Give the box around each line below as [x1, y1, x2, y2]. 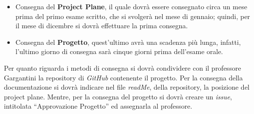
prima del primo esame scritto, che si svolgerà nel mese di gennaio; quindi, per [15, 11, 250, 21]
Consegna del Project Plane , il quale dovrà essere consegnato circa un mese [15, 1, 247, 11]
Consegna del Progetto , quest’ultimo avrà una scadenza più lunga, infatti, [15, 37, 241, 47]
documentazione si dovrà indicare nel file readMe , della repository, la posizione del [4, 82, 250, 92]
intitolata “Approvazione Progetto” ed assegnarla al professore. [4, 101, 192, 111]
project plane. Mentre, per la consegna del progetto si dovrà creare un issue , [4, 91, 232, 101]
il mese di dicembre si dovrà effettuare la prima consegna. [15, 20, 188, 31]
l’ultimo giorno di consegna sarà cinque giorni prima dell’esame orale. [15, 46, 223, 57]
